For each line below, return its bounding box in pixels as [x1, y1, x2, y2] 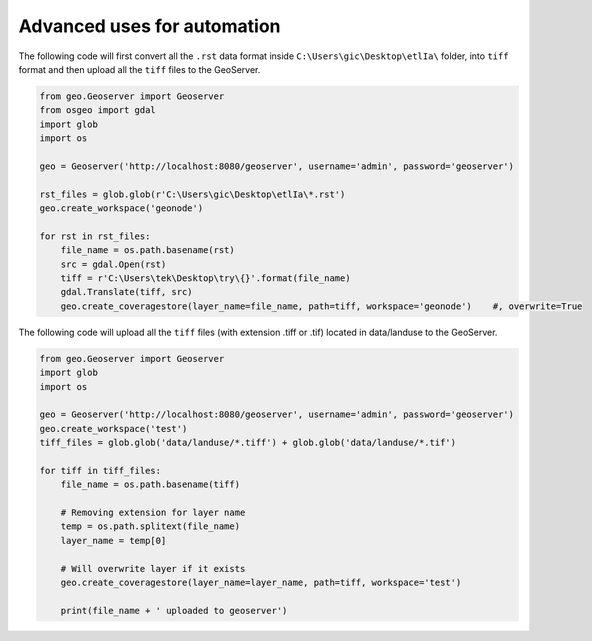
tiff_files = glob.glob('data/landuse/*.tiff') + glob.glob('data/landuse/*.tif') [39, 437, 457, 449]
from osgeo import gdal [39, 105, 157, 116]
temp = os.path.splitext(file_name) [60, 521, 240, 532]
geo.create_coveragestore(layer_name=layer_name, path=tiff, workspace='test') [60, 577, 462, 588]
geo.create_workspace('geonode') [39, 203, 204, 214]
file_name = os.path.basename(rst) [60, 245, 235, 256]
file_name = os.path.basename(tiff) [60, 479, 240, 490]
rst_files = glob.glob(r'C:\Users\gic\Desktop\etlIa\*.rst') [39, 188, 346, 200]
